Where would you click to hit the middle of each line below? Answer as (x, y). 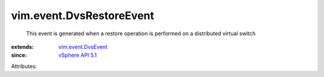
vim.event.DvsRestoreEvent (82, 16)
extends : (22, 47)
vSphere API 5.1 (78, 55)
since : (19, 55)
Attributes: (24, 66)
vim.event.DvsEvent (83, 47)
